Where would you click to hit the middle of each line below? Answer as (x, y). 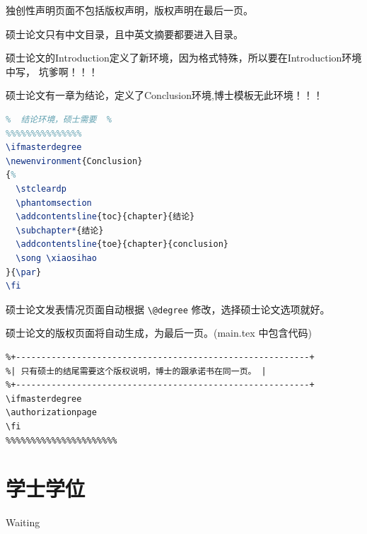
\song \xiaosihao (56, 258)
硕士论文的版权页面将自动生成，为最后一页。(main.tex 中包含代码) (159, 333)
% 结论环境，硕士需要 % (59, 119)
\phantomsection (54, 203)
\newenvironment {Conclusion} (74, 161)
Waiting (23, 522)
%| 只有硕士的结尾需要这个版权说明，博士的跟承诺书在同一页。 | (136, 371)
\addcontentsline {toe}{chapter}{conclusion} (122, 244)
